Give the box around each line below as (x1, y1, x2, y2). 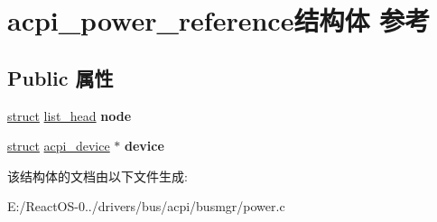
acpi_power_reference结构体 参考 (7, 2, 431, 39)
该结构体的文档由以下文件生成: (7, 166, 188, 185)
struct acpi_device (7, 136, 110, 155)
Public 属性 (7, 63, 114, 91)
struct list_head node (7, 106, 132, 125)
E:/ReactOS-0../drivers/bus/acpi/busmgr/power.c (7, 197, 285, 216)
